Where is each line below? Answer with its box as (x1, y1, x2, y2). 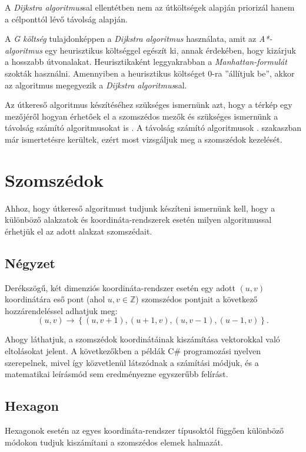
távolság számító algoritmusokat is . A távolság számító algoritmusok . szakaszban (5, 121, 301, 134)
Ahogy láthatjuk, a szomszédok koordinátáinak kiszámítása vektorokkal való (5, 333, 280, 345)
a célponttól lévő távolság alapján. (5, 12, 128, 25)
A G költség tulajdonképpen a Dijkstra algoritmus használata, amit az (5, 32, 257, 45)
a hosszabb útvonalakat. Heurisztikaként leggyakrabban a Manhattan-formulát (5, 55, 287, 68)
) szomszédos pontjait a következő (135, 293, 258, 305)
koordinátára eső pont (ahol (5, 293, 105, 305)
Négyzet (5, 253, 55, 272)
